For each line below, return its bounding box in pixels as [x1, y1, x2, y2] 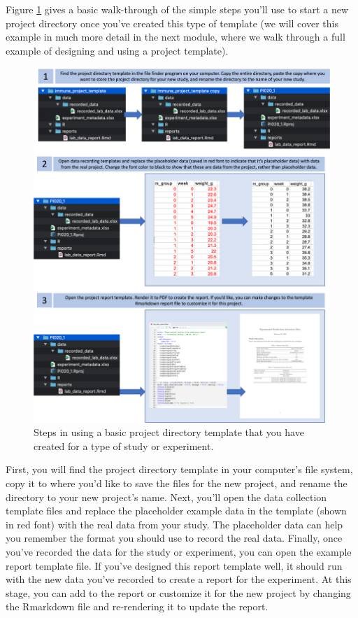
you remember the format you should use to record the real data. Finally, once [6, 531, 343, 545]
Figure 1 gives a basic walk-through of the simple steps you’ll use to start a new [6, 2, 349, 16]
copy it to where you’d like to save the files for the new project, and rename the [6, 475, 348, 490]
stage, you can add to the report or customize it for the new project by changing [6, 585, 351, 600]
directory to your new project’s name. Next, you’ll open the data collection [6, 489, 327, 504]
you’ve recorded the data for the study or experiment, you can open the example [6, 544, 352, 559]
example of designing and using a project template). [6, 43, 229, 57]
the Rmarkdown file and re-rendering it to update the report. [6, 599, 268, 614]
